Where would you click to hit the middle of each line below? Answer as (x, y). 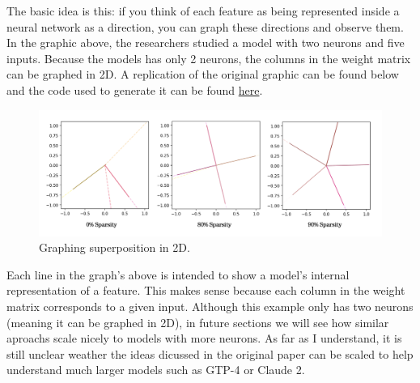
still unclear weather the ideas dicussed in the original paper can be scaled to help (210, 353)
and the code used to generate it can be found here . (135, 89)
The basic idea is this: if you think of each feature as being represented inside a (203, 11)
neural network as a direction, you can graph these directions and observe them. (205, 26)
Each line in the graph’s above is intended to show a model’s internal (178, 274)
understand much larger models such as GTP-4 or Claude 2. (156, 370)
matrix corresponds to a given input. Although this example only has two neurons (210, 306)
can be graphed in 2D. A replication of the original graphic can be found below (203, 74)
